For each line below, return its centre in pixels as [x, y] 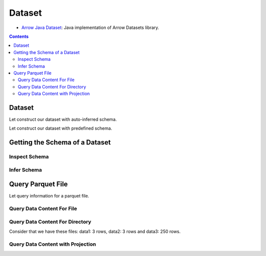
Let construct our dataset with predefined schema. [61, 128]
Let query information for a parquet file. [49, 196]
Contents [19, 36]
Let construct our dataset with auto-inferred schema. [63, 119]
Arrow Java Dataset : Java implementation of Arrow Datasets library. [90, 28]
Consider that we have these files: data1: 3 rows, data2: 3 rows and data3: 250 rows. [95, 231]
